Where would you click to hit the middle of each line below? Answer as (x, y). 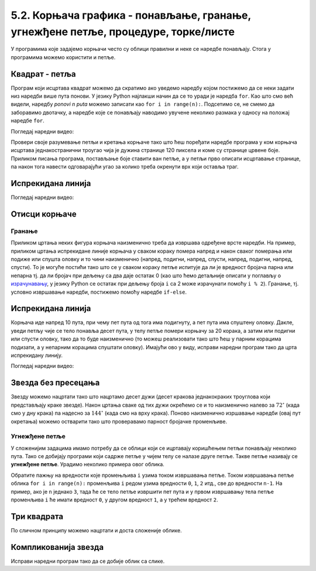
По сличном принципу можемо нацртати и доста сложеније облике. (96, 530)
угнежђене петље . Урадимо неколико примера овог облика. (88, 465)
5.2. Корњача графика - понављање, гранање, (131, 15)
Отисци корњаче (44, 214)
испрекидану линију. (37, 355)
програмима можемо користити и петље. (63, 57)
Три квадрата (37, 516)
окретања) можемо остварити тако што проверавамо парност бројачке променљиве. (119, 421)
